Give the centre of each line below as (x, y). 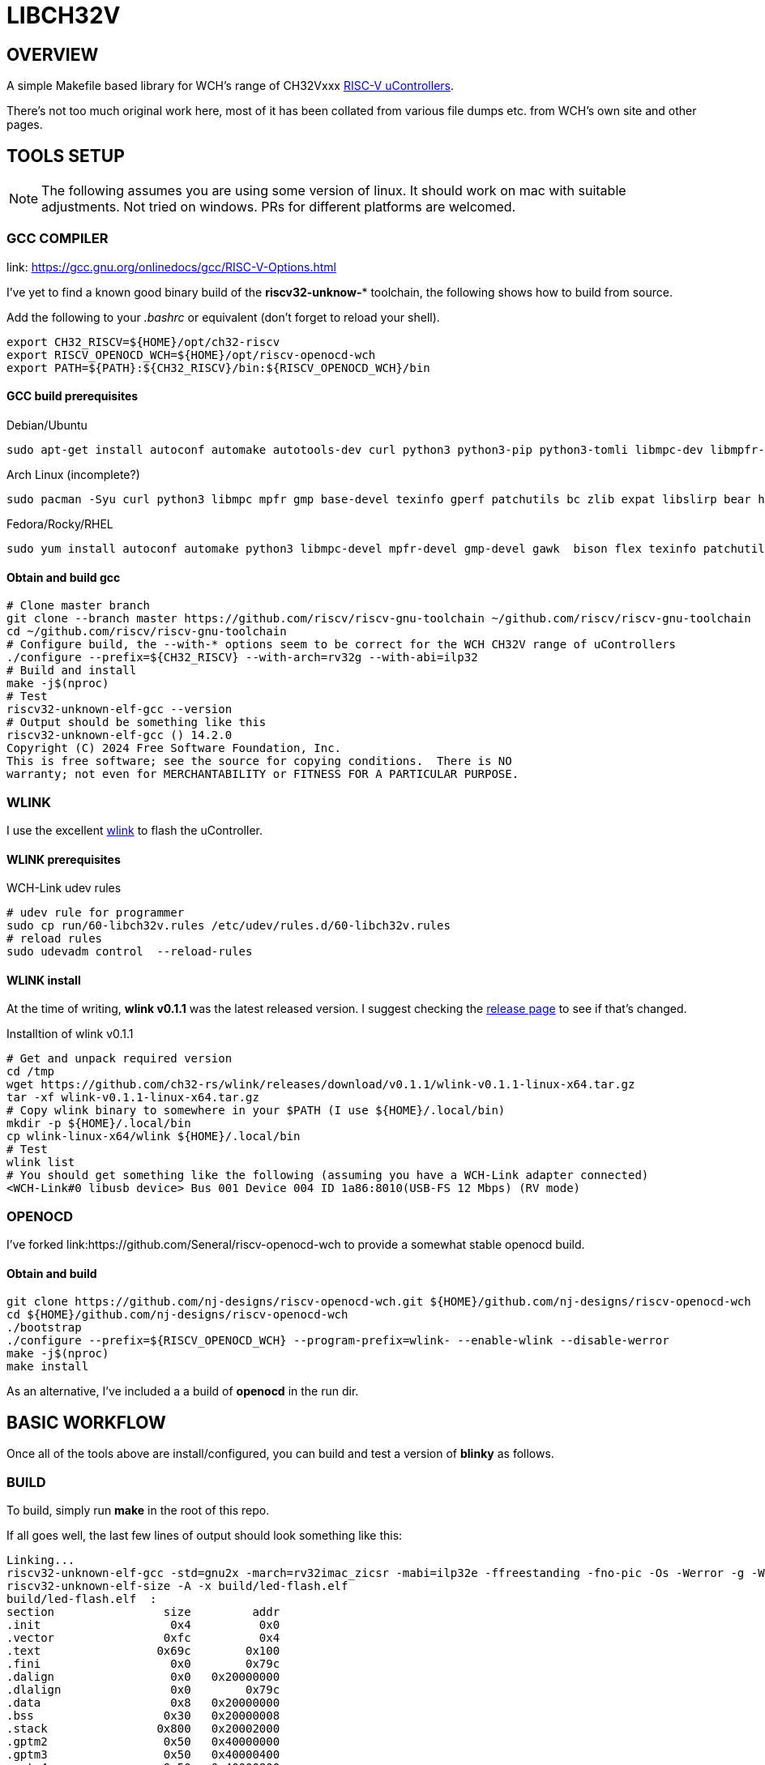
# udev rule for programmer (96, 913)
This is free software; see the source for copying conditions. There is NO (259, 761)
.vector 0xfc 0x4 (143, 1637)
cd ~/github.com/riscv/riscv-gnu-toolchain (147, 632)
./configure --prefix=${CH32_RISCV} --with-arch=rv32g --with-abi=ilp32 (242, 658)
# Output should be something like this (137, 722)
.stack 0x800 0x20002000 (143, 1728)
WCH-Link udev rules (64, 888)
